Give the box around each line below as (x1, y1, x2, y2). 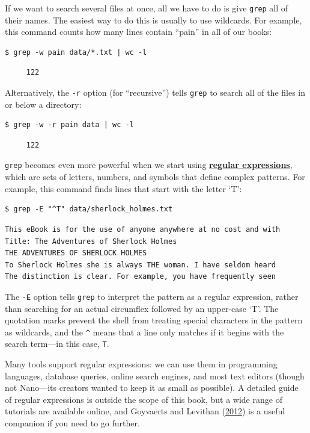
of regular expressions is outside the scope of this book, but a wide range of (5, 393, 282, 405)
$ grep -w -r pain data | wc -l (5, 120, 134, 129)
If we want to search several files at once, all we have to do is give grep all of (5, 2, 288, 14)
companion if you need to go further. (5, 417, 140, 429)
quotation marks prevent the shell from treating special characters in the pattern (5, 314, 303, 326)
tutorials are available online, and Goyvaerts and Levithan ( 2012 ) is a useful (5, 405, 285, 417)
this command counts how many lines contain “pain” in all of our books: (5, 25, 272, 38)
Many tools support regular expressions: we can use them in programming (5, 358, 278, 370)
